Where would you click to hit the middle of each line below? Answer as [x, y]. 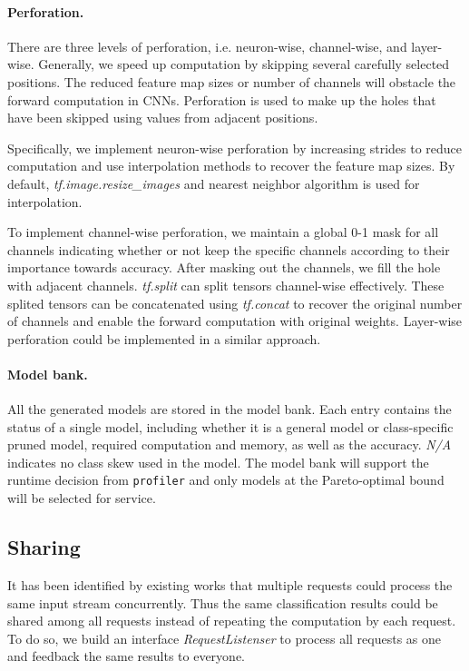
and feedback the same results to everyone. [126, 656]
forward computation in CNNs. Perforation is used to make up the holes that [222, 99]
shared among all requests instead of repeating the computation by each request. [232, 621]
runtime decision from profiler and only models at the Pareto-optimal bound [226, 480]
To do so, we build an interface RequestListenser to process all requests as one [225, 638]
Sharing [44, 547]
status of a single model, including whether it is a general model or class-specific [230, 426]
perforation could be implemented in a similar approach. [164, 338]
